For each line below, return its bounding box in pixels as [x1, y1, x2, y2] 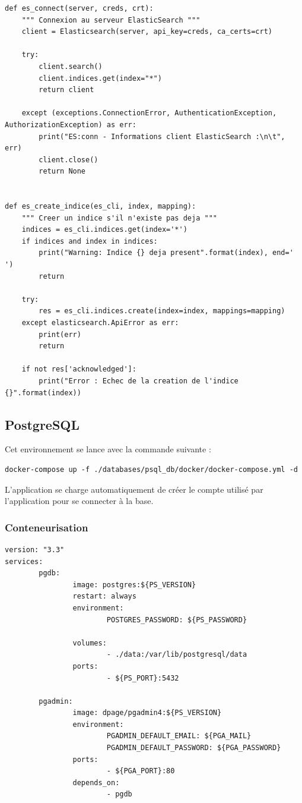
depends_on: [72, 778, 120, 787]
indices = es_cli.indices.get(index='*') [21, 225, 187, 234]
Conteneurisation [5, 519, 88, 534]
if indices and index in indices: [21, 237, 158, 245]
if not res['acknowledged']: [21, 365, 136, 374]
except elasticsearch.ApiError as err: [21, 319, 179, 328]
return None [39, 167, 86, 176]
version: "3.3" [5, 545, 65, 554]
